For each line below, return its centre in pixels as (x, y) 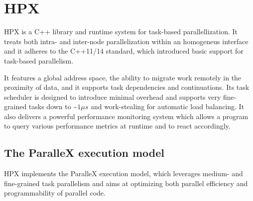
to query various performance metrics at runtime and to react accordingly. (117, 126)
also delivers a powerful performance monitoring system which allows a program (126, 116)
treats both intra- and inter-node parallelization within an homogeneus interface (126, 41)
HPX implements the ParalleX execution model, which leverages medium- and (124, 173)
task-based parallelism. (39, 60)
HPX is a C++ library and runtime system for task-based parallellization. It (121, 32)
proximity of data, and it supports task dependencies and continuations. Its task (127, 87)
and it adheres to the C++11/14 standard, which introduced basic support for (124, 51)
